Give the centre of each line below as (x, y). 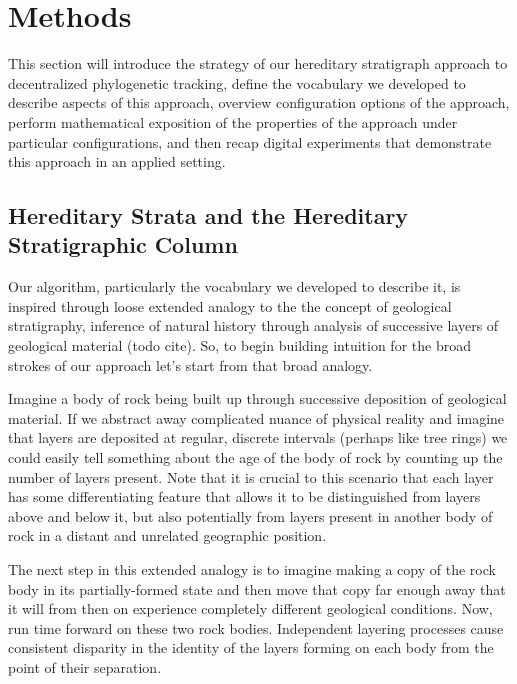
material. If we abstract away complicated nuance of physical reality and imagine (256, 417)
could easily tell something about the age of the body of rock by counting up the (255, 457)
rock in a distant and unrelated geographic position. (167, 535)
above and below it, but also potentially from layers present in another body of (250, 515)
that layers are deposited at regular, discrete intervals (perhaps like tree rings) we (258, 437)
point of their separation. (85, 666)
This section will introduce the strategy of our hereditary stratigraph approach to (258, 63)
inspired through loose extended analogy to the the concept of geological (230, 305)
